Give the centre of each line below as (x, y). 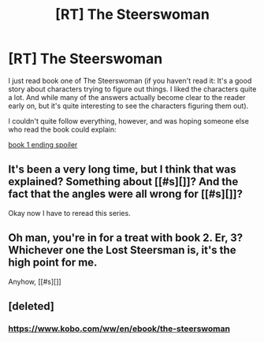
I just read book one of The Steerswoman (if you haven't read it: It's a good (130, 80)
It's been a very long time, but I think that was (122, 170)
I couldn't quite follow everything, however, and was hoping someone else (129, 121)
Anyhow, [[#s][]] (35, 281)
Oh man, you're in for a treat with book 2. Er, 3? (126, 238)
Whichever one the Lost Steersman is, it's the (122, 250)
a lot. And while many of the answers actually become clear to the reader (127, 97)
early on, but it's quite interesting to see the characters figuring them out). (128, 106)
